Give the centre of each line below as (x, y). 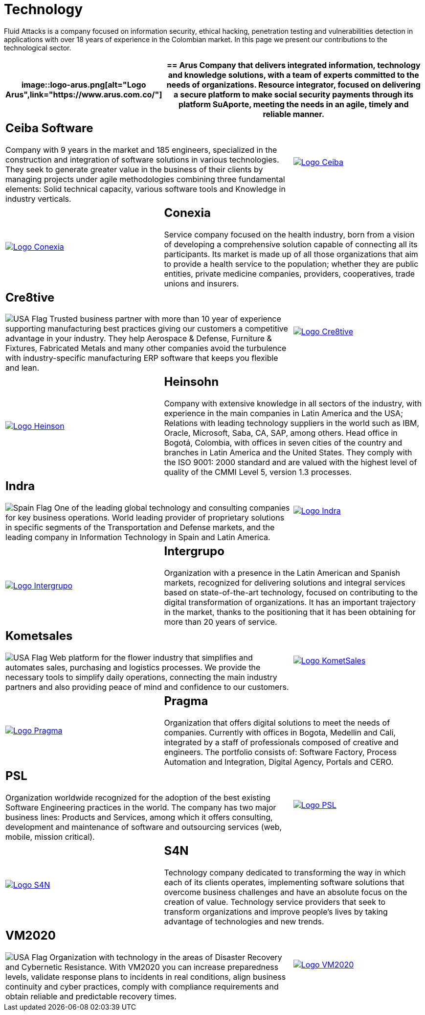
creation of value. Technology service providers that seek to (275, 902)
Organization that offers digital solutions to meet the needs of (277, 723)
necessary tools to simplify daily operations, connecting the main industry (141, 677)
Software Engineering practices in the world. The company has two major (141, 807)
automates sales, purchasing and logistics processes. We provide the (133, 668)
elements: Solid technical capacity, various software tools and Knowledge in (145, 189)
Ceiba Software (49, 128)
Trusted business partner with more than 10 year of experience (165, 319)
